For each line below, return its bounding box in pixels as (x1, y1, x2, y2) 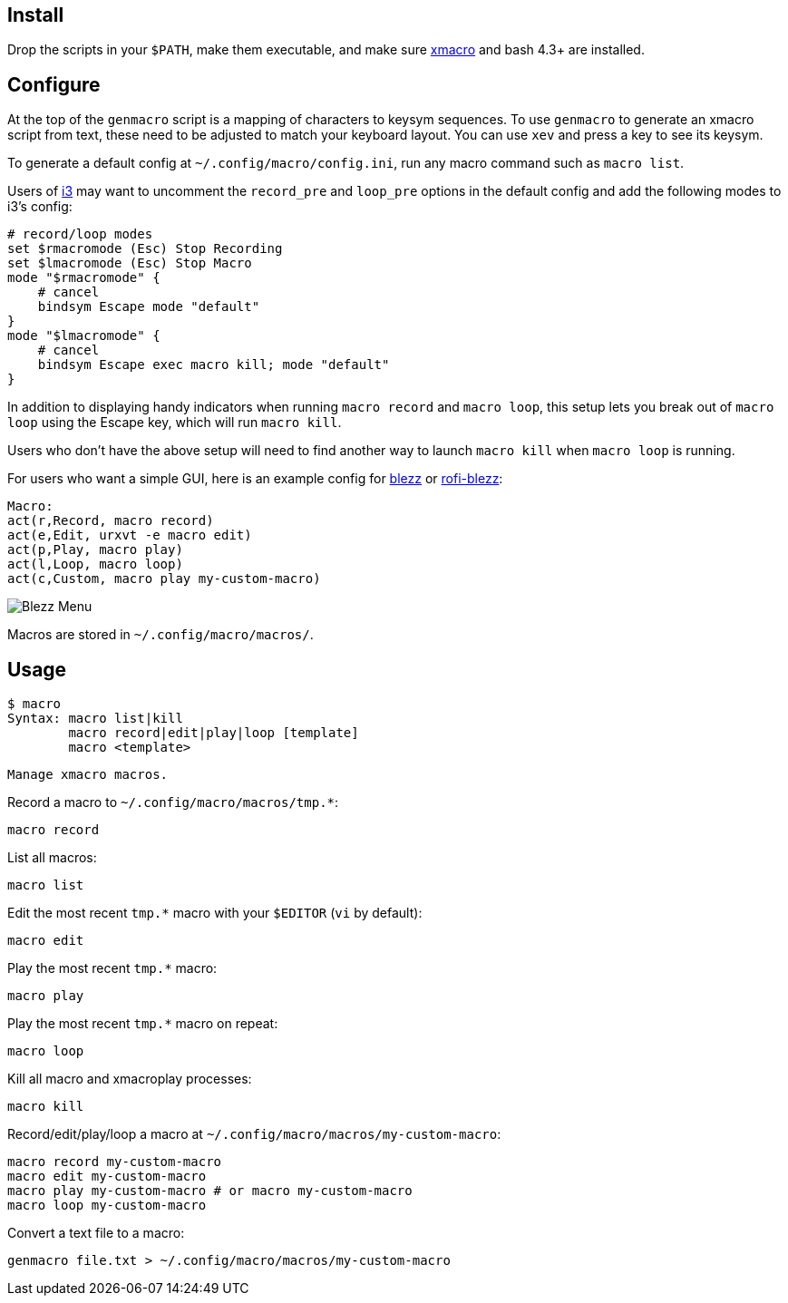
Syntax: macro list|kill (7, 711, 183, 726)
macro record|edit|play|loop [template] (68, 725, 359, 741)
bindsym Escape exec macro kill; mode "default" (37, 357, 390, 373)
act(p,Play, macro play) (7, 542, 183, 558)
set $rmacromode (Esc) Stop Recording (7, 241, 283, 257)
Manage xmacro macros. (7, 767, 169, 783)
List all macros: (7, 850, 97, 866)
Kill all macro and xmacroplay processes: (7, 1071, 252, 1087)
